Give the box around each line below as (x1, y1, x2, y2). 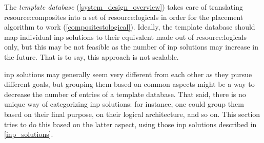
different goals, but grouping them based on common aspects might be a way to (4, 79, 255, 89)
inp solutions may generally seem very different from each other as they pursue (4, 68, 252, 79)
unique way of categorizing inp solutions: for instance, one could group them (4, 99, 244, 109)
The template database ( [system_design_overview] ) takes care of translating (4, 2, 243, 12)
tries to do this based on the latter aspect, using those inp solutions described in (4, 118, 257, 129)
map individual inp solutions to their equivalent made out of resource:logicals (4, 31, 247, 42)
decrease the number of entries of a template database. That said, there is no (4, 88, 246, 99)
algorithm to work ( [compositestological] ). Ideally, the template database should (4, 21, 255, 32)
